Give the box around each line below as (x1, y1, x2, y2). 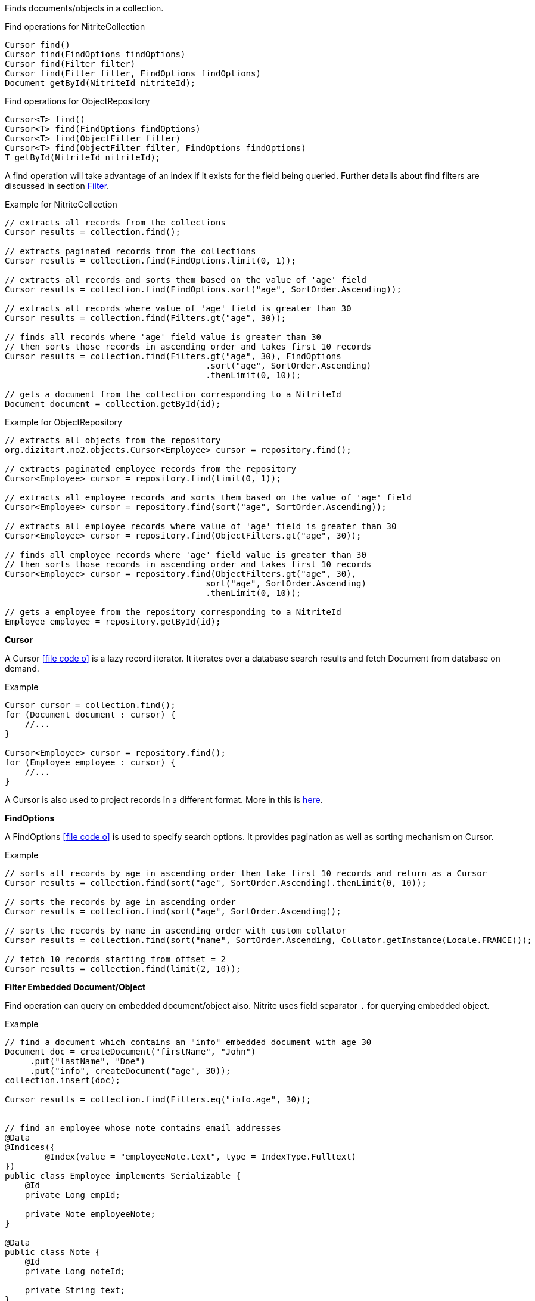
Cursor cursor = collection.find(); (5, 700, 176, 710)
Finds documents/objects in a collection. (5, 3, 164, 13)
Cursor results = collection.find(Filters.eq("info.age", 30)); (5, 1095, 312, 1104)
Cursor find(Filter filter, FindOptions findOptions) (5, 69, 261, 78)
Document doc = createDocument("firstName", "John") (5, 1047, 256, 1056)
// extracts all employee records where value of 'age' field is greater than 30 (5, 521, 397, 531)
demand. (5, 663, 39, 673)
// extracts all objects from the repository (5, 435, 221, 445)
